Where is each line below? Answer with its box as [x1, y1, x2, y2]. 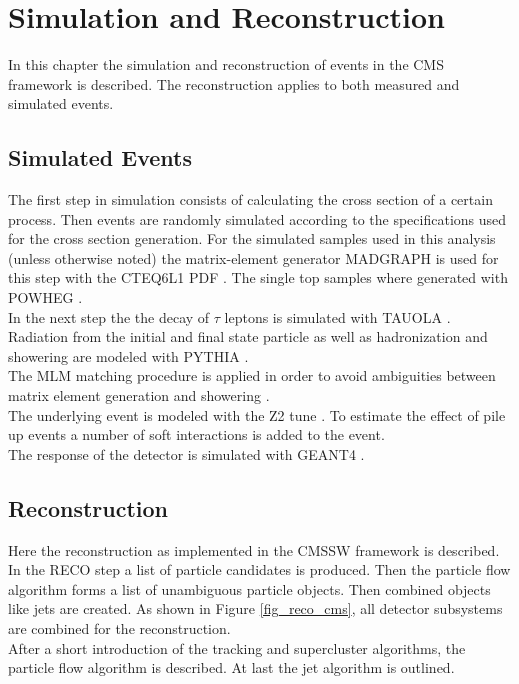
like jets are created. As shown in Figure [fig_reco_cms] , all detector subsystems [8, 598, 503, 619]
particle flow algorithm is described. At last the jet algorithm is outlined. [8, 657, 455, 678]
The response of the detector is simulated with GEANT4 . [8, 443, 365, 464]
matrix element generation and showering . [8, 385, 270, 406]
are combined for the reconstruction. [8, 618, 231, 638]
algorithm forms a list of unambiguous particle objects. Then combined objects [8, 578, 491, 599]
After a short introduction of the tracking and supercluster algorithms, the [8, 637, 466, 658]
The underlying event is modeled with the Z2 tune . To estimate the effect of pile [8, 404, 506, 425]
